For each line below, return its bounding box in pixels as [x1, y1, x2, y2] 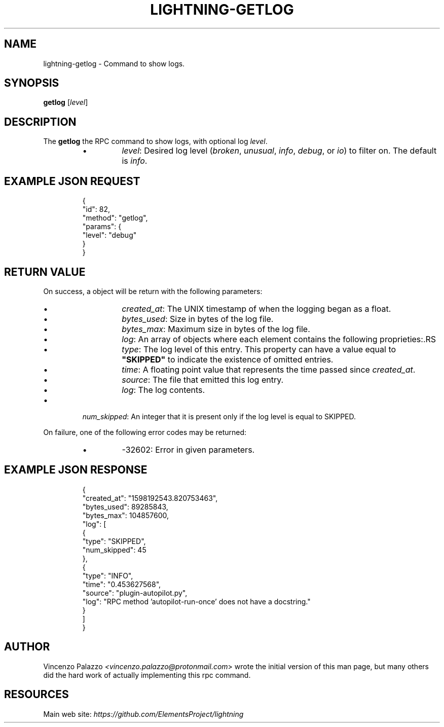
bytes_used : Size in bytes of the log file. [122, 313, 274, 324]
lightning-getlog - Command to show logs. [43, 59, 185, 68]
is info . [122, 156, 147, 166]
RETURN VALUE [4, 265, 86, 278]
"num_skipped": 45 [82, 545, 146, 554]
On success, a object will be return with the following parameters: [43, 286, 263, 296]
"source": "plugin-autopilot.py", [82, 588, 188, 597]
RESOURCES [4, 688, 69, 701]
